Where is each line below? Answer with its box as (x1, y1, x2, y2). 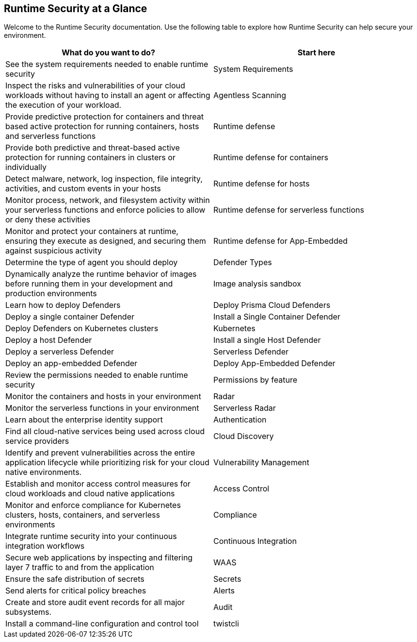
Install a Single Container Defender (213, 312, 340, 322)
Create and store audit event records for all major (5, 597, 185, 608)
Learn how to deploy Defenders (5, 300, 121, 310)
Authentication (213, 415, 267, 425)
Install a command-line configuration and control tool (5, 619, 199, 629)
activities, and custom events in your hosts (5, 184, 161, 194)
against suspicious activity (5, 246, 102, 256)
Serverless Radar (213, 403, 276, 413)
